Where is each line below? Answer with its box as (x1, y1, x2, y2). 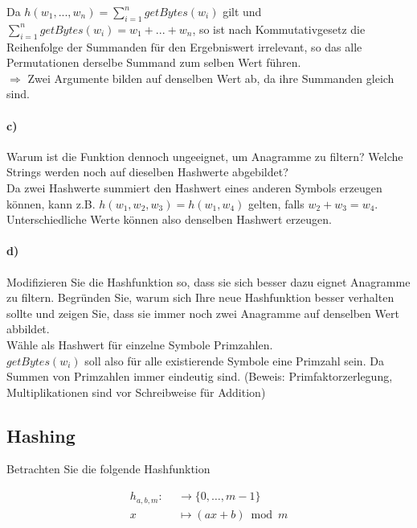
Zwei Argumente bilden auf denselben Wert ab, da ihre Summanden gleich (27, 69, 395, 86)
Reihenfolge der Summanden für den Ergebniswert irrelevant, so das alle (6, 38, 362, 55)
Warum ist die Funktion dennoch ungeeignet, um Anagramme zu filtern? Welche (6, 147, 403, 164)
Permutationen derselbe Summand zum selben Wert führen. (6, 54, 301, 71)
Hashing (6, 423, 76, 448)
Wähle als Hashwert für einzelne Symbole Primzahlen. (6, 336, 273, 353)
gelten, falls (248, 195, 305, 212)
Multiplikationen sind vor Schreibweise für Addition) (6, 383, 266, 400)
